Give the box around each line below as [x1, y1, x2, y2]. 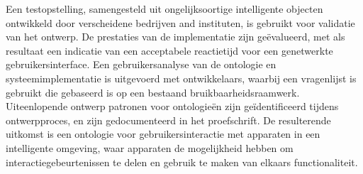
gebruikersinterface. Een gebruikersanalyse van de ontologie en [6, 57, 277, 72]
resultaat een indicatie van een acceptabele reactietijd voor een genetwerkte [6, 43, 333, 58]
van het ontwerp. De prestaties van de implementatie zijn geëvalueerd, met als [6, 29, 345, 44]
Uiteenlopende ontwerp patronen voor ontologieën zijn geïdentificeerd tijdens [6, 99, 339, 114]
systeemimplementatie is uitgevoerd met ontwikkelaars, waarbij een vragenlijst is [6, 70, 357, 85]
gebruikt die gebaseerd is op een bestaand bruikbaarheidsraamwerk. [6, 85, 300, 99]
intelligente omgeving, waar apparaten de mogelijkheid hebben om [6, 140, 294, 155]
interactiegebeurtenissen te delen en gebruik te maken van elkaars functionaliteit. [6, 154, 358, 169]
